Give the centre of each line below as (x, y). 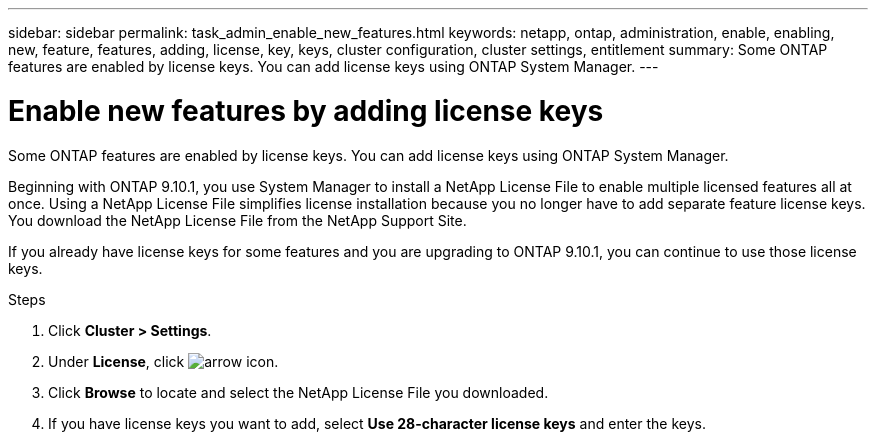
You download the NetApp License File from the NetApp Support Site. (237, 220)
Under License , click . (163, 361)
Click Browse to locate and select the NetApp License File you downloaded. (298, 392)
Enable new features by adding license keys (306, 110)
